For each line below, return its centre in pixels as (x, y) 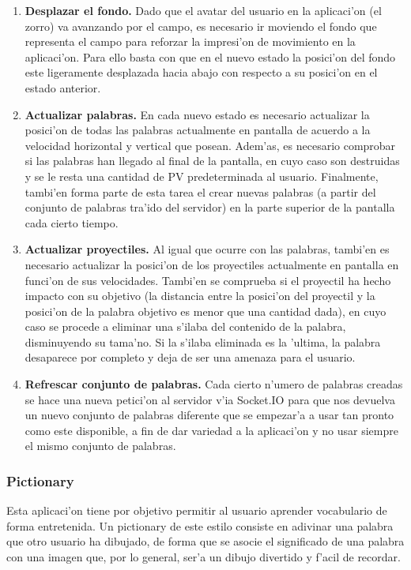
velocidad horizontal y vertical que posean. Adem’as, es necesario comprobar (210, 145)
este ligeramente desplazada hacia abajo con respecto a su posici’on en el (201, 72)
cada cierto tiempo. (72, 222)
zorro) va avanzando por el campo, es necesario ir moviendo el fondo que (201, 26)
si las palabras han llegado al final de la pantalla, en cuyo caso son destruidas (212, 161)
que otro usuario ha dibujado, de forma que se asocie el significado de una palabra (205, 541)
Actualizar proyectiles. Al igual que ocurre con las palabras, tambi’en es (207, 249)
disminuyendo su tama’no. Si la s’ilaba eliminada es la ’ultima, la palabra (203, 341)
